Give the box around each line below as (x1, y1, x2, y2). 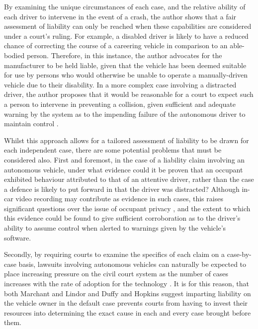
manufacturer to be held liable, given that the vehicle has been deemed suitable (4, 60, 247, 70)
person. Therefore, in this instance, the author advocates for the (26, 50, 222, 60)
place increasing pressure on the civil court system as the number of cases (4, 268, 229, 279)
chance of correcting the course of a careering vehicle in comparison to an (4, 40, 228, 51)
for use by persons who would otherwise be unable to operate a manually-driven (4, 70, 248, 80)
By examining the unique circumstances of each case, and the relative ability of (4, 1, 246, 11)
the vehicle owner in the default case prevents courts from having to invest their (4, 298, 248, 308)
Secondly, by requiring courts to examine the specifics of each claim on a (4, 249, 225, 259)
